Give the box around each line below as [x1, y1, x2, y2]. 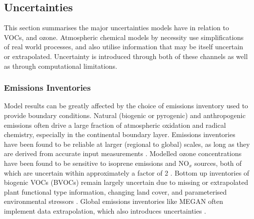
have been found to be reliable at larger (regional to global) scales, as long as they [4, 139, 250, 149]
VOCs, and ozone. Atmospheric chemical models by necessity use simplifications [4, 32, 244, 42]
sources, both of [194, 158, 242, 168]
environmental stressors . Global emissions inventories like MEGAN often [4, 196, 223, 206]
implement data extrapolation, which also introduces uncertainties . [4, 205, 206, 216]
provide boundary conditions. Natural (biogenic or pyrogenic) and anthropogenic [4, 110, 246, 120]
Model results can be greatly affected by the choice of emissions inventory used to [4, 100, 248, 111]
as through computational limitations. [4, 60, 118, 71]
